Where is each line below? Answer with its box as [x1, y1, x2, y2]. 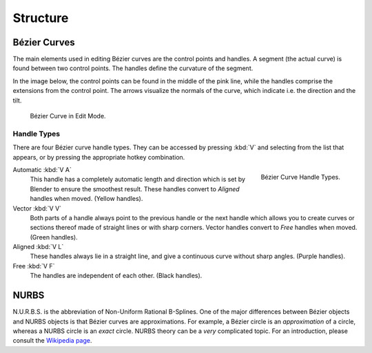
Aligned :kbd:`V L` [12, 243, 64, 251]
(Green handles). [30, 233, 79, 241]
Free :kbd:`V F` [12, 261, 55, 270]
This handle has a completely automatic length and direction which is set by [30, 175, 246, 184]
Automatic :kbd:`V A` [12, 165, 72, 173]
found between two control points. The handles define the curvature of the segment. [12, 64, 254, 72]
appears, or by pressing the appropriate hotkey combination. [12, 153, 185, 161]
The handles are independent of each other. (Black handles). [30, 272, 203, 280]
